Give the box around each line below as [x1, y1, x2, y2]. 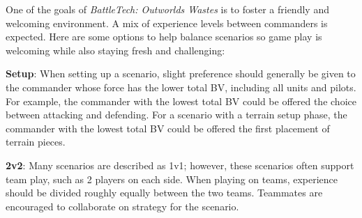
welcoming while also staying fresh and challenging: [6, 42, 225, 57]
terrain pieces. [6, 134, 66, 149]
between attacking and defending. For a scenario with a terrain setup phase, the [6, 107, 347, 122]
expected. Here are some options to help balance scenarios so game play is [6, 29, 322, 44]
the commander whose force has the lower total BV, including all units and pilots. [6, 79, 356, 94]
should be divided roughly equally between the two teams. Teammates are [6, 185, 323, 200]
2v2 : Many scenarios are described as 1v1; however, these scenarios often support [6, 157, 354, 172]
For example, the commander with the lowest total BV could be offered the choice [6, 93, 356, 108]
